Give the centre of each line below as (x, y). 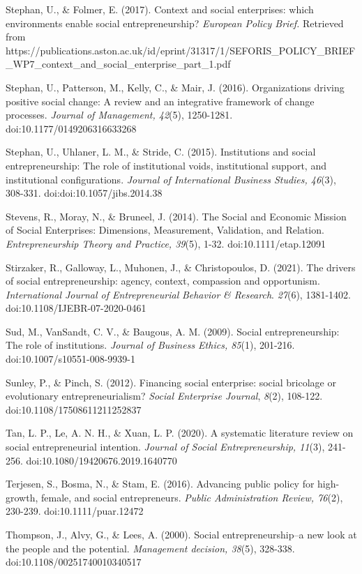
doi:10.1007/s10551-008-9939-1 (70, 359)
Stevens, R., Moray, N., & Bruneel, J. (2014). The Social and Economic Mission (176, 216)
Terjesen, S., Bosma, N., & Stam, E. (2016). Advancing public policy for (160, 484)
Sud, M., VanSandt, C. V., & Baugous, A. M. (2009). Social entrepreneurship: (173, 331)
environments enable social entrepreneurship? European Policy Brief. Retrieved (175, 23)
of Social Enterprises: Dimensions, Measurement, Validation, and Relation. (165, 230)
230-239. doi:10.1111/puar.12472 (75, 511)
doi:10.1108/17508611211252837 (74, 409)
